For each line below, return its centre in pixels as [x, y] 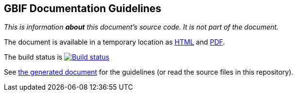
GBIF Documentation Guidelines [83, 8]
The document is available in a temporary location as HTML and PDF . [115, 42]
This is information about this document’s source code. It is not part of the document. [141, 27]
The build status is [33, 57]
